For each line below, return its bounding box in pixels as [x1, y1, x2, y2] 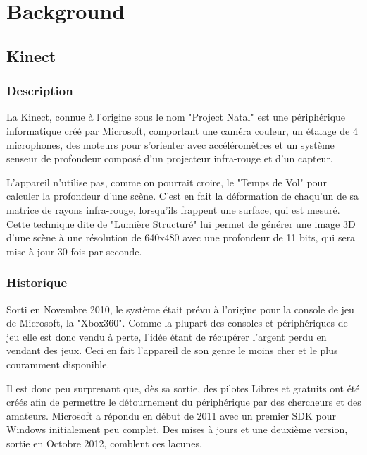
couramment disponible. [6, 356, 110, 371]
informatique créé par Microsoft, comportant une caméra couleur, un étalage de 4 [6, 123, 358, 138]
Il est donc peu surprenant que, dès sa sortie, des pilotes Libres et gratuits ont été [6, 380, 360, 395]
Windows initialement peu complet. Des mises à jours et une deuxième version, [6, 422, 348, 437]
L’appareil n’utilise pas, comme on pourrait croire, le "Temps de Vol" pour [6, 174, 327, 189]
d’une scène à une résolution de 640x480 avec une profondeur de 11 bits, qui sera [6, 230, 356, 245]
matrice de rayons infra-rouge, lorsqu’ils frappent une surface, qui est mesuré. [6, 202, 340, 217]
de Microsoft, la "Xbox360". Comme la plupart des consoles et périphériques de [6, 315, 348, 330]
